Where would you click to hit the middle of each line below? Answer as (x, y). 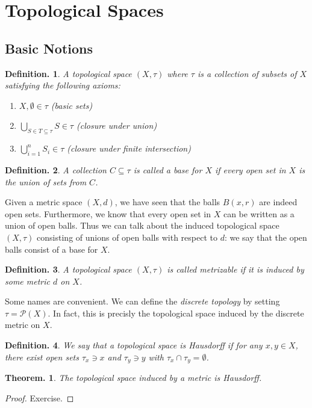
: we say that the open (266, 237)
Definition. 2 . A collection (56, 169)
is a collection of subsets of (247, 73)
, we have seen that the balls (167, 202)
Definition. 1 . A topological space (68, 73)
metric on (23, 325)
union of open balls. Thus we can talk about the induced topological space (142, 225)
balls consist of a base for (51, 249)
